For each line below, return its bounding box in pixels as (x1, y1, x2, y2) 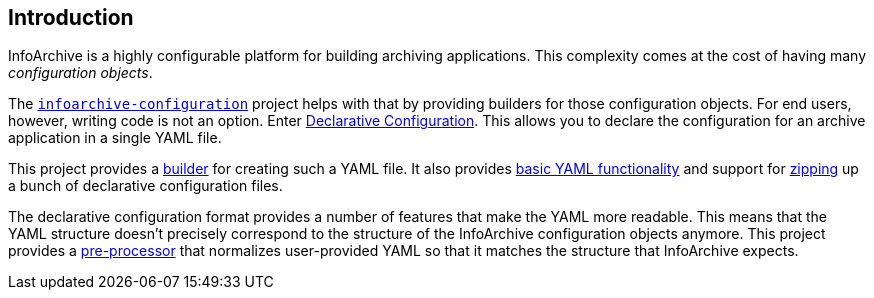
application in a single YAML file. (8, 129, 222, 147)
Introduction (8, 5, 134, 30)
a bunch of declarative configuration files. (8, 177, 283, 195)
